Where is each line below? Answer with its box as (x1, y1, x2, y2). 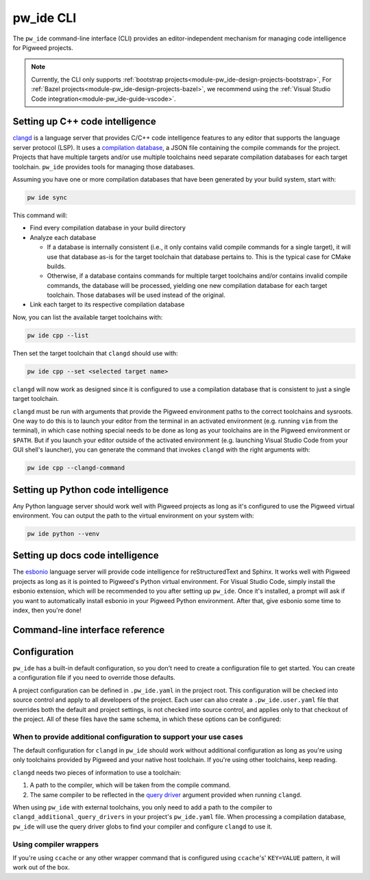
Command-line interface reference (12, 624, 165, 635)
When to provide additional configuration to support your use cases (12, 732, 243, 742)
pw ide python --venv (27, 530, 100, 537)
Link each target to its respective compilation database (29, 300, 185, 308)
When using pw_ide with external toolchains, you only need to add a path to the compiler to (12, 803, 273, 811)
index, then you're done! (12, 607, 82, 615)
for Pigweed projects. (12, 43, 73, 51)
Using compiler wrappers (12, 840, 99, 849)
